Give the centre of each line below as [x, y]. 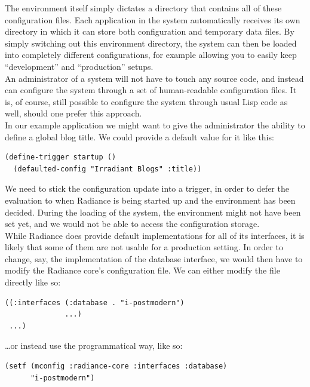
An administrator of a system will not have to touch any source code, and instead [154, 78]
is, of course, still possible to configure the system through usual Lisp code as [146, 101]
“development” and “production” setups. [79, 66]
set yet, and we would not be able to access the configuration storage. [132, 224]
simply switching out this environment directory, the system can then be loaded [151, 43]
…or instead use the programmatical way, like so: [94, 345]
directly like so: [33, 282]
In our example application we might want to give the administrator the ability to [155, 125]
